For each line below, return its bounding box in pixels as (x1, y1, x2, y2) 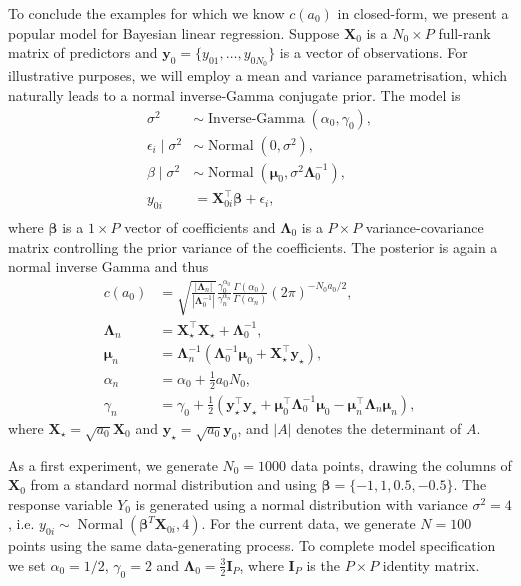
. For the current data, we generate (201, 513, 416, 534)
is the (306, 554, 340, 575)
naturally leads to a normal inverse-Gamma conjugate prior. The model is (8, 84, 461, 105)
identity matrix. (382, 554, 480, 575)
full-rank (438, 22, 491, 43)
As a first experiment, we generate (8, 454, 218, 475)
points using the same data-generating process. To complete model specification (8, 535, 496, 556)
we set (8, 554, 46, 575)
